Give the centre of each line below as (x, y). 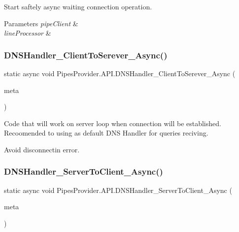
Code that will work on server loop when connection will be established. (113, 123)
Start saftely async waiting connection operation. (78, 6)
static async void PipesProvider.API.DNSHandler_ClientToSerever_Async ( (120, 73)
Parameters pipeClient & (41, 23)
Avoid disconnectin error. (42, 149)
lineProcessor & (28, 33)
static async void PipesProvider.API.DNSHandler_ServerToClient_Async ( (118, 190)
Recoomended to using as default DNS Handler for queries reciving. (106, 133)
